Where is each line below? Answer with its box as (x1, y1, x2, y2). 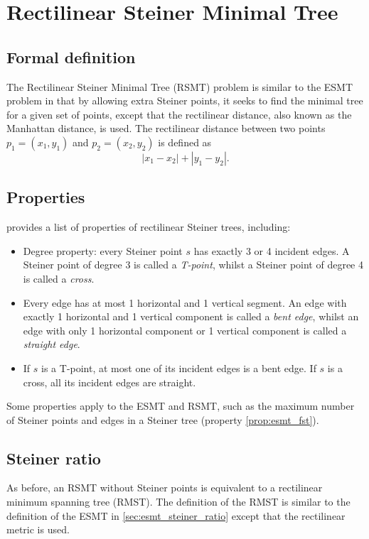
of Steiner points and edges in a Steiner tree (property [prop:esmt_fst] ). (6, 412, 319, 427)
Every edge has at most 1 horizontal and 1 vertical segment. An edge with (23, 295, 347, 310)
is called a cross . (23, 271, 95, 285)
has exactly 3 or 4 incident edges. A (193, 243, 350, 258)
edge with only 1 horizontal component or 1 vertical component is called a (23, 322, 347, 337)
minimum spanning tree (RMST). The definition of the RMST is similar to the (6, 494, 351, 509)
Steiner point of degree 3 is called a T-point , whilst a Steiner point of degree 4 (23, 257, 363, 272)
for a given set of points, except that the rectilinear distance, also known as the (6, 107, 352, 121)
